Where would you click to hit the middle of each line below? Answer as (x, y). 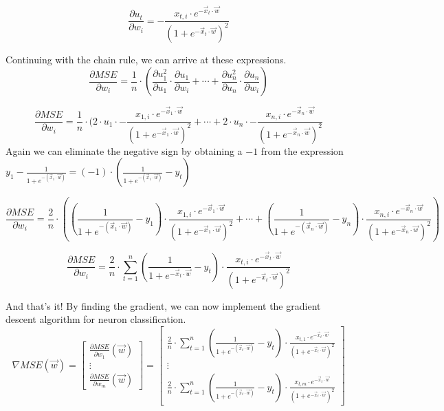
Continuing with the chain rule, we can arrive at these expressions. (146, 60)
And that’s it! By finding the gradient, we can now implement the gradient (163, 305)
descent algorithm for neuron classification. (96, 319)
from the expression (302, 150)
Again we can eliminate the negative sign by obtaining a (124, 150)
